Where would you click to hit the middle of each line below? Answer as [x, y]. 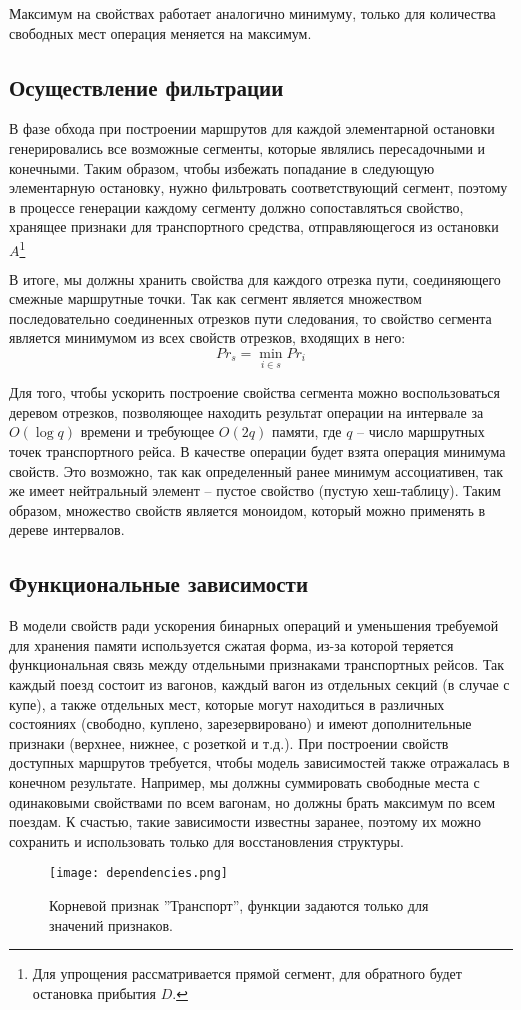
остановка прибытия [94, 992]
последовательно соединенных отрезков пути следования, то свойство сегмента [250, 317]
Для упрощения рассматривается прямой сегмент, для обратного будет [247, 973]
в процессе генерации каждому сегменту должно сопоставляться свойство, [236, 206]
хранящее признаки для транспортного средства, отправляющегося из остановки [254, 226]
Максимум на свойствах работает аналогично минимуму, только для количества [252, 13]
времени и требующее [147, 431]
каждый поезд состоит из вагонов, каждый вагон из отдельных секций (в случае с [259, 683]
